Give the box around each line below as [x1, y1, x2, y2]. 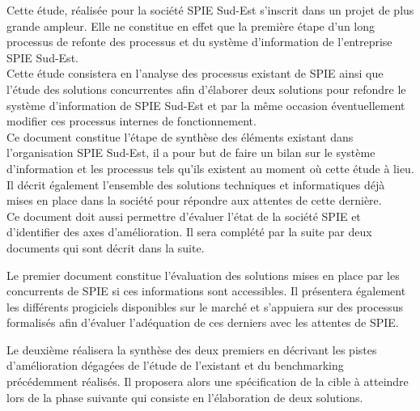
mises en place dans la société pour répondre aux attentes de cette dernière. [6, 192, 382, 209]
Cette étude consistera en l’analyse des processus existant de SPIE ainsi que [6, 65, 384, 82]
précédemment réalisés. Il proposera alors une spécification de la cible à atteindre [6, 373, 409, 390]
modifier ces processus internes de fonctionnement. [6, 112, 257, 129]
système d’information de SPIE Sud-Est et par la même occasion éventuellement [6, 96, 405, 113]
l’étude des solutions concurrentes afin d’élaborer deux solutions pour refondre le [6, 80, 406, 97]
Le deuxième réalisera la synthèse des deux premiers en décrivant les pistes [6, 341, 377, 358]
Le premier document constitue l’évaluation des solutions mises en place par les [6, 266, 400, 283]
